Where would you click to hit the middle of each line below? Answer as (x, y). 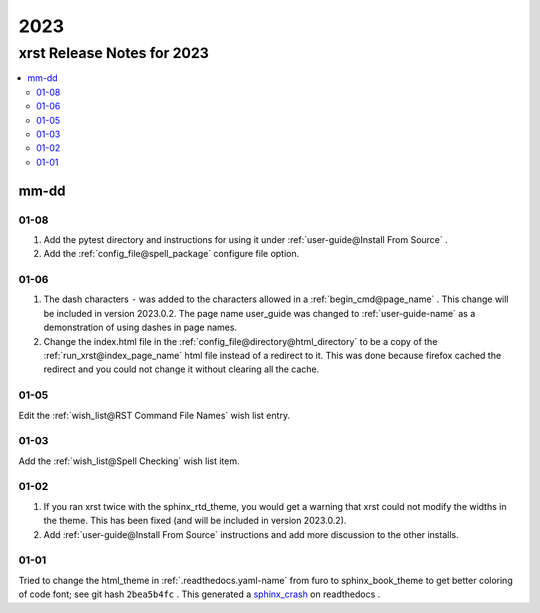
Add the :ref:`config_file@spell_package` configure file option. (171, 254)
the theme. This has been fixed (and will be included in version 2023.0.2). (195, 521)
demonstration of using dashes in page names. (140, 327)
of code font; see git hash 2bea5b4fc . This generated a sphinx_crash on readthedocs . (199, 594)
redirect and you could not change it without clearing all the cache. (181, 369)
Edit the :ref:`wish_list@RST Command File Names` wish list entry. (154, 415)
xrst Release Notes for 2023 (114, 53)
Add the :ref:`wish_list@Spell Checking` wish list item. (129, 461)
